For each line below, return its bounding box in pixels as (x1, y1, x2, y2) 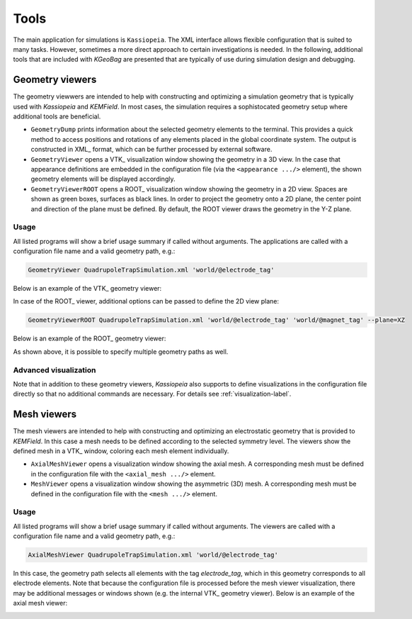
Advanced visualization (13, 365, 96, 375)
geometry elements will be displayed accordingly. (30, 174, 176, 184)
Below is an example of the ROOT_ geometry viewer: (13, 334, 166, 343)
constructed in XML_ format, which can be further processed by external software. (30, 145, 273, 154)
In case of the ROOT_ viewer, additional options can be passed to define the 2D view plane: (13, 297, 280, 306)
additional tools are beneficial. (13, 112, 101, 121)
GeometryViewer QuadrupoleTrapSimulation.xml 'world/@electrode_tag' (28, 266, 275, 274)
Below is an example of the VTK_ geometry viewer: (13, 284, 162, 293)
